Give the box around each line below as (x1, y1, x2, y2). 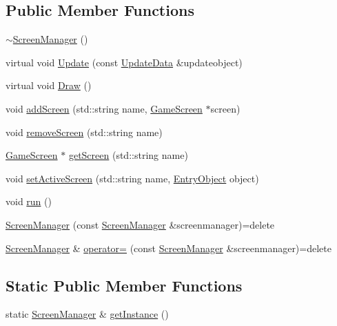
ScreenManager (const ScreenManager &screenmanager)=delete (6, 217, 275, 231)
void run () (6, 194, 52, 209)
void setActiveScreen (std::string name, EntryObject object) (6, 171, 259, 185)
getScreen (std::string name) (68, 148, 188, 162)
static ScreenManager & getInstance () (6, 307, 169, 321)
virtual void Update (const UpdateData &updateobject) (6, 55, 243, 69)
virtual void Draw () (6, 78, 92, 93)
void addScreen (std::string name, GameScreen (6, 101, 203, 115)
